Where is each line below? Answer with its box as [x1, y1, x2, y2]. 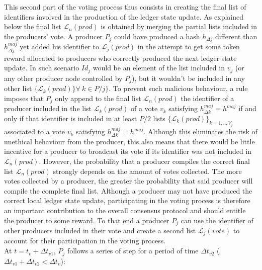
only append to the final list [55, 93, 141, 103]
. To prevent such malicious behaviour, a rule [109, 83, 248, 94]
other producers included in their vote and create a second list [4, 225, 196, 236]
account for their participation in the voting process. [4, 235, 166, 246]
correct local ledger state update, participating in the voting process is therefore [4, 195, 250, 206]
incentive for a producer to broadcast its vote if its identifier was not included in [4, 146, 252, 156]
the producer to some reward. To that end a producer [4, 215, 169, 225]
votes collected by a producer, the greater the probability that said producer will [4, 175, 253, 186]
